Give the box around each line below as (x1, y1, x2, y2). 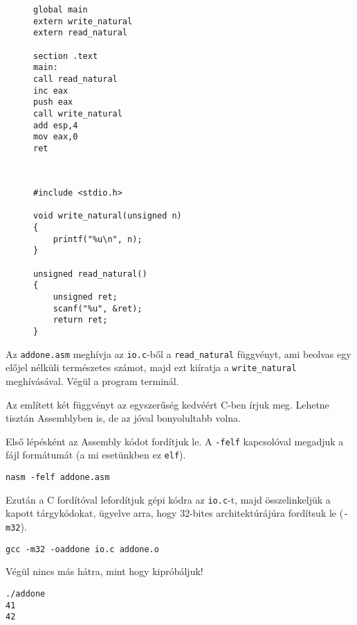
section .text (33, 51, 98, 61)
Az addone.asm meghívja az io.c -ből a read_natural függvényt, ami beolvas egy (6, 346, 351, 361)
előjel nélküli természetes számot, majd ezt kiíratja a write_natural (6, 360, 297, 375)
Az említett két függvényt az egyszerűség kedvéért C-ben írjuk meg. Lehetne (6, 397, 329, 411)
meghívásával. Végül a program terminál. (6, 373, 179, 388)
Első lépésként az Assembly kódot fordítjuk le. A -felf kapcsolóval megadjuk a (6, 434, 344, 448)
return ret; (53, 315, 108, 325)
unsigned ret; (53, 292, 118, 302)
